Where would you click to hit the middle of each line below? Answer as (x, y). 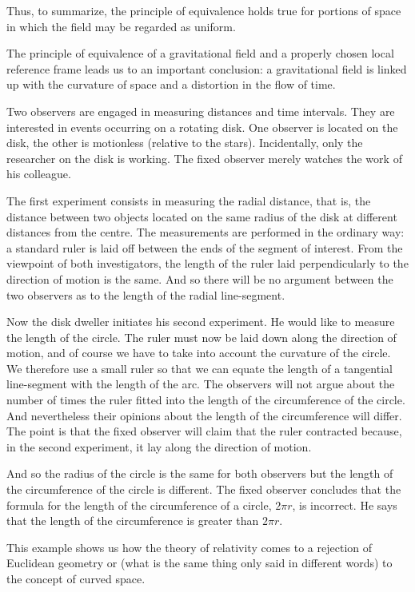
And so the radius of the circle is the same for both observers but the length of (200, 473)
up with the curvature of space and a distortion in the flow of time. (171, 84)
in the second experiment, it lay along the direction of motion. (159, 446)
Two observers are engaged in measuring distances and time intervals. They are (201, 111)
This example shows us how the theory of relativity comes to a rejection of (190, 547)
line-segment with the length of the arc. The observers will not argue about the (201, 384)
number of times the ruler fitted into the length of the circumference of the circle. (206, 400)
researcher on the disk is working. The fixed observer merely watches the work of (204, 158)
